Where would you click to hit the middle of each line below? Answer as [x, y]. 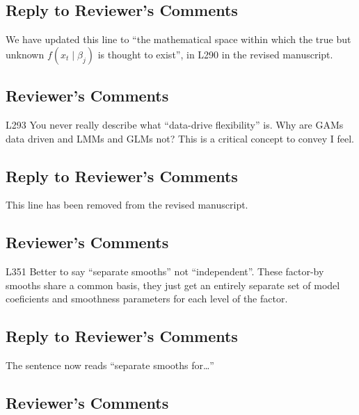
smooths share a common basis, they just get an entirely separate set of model [173, 285]
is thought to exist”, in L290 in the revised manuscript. [215, 54]
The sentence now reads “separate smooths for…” [110, 365]
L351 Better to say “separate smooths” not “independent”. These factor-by [165, 271]
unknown [25, 54]
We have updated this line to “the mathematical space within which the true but [178, 39]
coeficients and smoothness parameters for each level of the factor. [147, 299]
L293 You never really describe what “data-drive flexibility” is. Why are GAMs [175, 124]
